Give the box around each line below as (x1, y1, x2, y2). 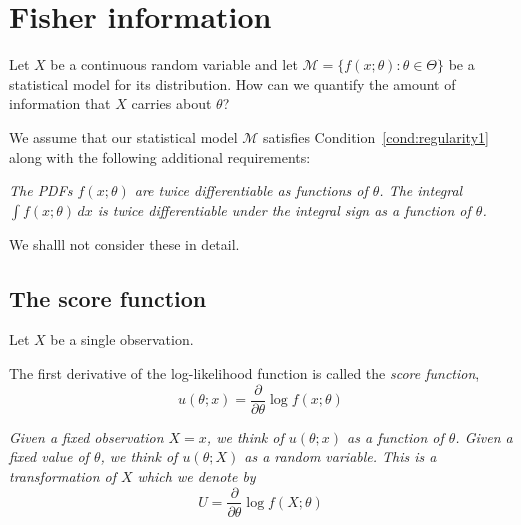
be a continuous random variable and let (50, 54, 298, 75)
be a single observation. (50, 329, 194, 350)
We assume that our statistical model (9, 126, 238, 147)
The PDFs (9, 180, 73, 201)
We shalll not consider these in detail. (9, 233, 240, 254)
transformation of (9, 465, 116, 486)
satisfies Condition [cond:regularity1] (263, 126, 489, 147)
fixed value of (9, 446, 89, 467)
